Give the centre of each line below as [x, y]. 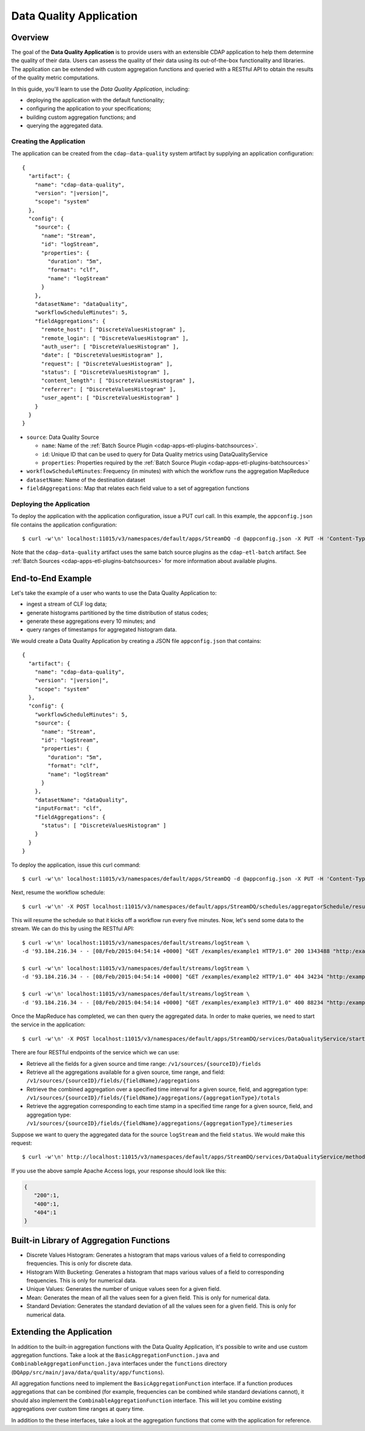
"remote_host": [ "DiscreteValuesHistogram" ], [113, 330]
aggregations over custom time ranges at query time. [78, 1409]
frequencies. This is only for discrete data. [79, 1263]
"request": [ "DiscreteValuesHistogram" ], [107, 364]
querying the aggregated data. [65, 126]
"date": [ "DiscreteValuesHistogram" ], [102, 355]
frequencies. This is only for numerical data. [82, 1280]
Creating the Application [48, 141]
